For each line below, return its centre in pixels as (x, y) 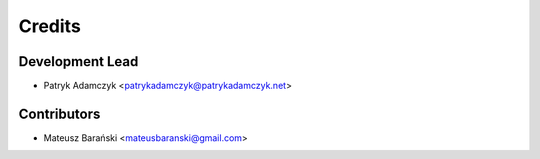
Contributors (59, 113)
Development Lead (78, 61)
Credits (50, 26)
